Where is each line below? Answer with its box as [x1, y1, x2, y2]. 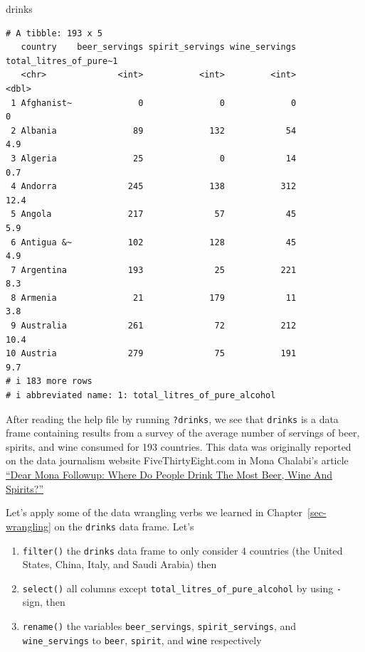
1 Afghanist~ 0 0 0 [11, 97, 297, 108]
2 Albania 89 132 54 [11, 125, 297, 136]
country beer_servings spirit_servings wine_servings [21, 42, 297, 53]
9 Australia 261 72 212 [11, 321, 297, 331]
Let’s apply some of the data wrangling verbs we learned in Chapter [6, 505, 303, 520]
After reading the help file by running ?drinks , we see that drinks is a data [6, 411, 339, 426]
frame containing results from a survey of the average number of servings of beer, [6, 425, 360, 440]
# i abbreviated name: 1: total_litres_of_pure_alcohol [6, 390, 276, 401]
